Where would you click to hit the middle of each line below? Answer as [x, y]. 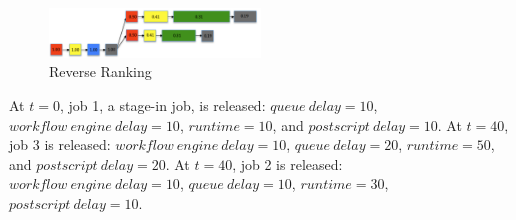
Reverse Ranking [100, 71]
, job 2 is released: [287, 163]
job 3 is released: [60, 144]
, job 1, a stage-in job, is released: [162, 105]
